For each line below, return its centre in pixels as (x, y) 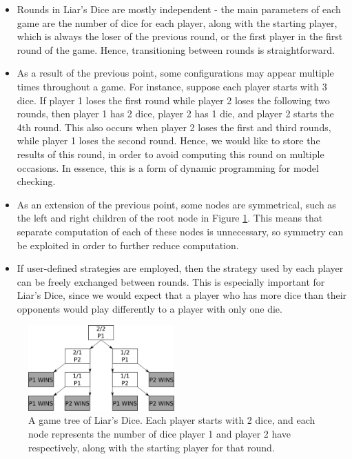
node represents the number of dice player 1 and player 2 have (160, 434)
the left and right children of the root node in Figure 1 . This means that (170, 218)
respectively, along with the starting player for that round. (152, 447)
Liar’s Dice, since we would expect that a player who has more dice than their (182, 295)
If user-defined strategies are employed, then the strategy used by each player (180, 268)
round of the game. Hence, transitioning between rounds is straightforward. (176, 49)
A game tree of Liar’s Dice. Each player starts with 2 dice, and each (172, 420)
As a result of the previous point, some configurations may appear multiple (175, 73)
